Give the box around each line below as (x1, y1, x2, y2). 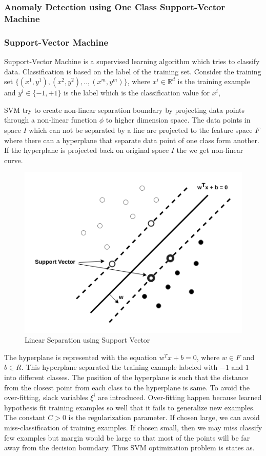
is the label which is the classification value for (64, 87, 210, 98)
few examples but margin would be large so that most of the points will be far (4, 432, 250, 443)
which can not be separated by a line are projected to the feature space (29, 124, 253, 135)
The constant (4, 412, 46, 423)
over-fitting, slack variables (4, 392, 88, 403)
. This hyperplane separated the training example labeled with (21, 362, 218, 372)
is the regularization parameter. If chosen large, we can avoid (68, 412, 260, 423)
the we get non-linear (176, 145, 243, 155)
